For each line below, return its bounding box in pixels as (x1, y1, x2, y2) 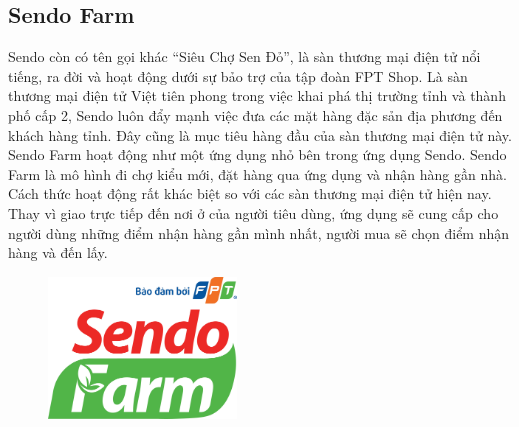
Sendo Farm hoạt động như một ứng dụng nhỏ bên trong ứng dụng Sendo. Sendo (8, 144, 507, 165)
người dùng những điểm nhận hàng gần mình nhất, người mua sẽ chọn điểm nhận (8, 222, 510, 243)
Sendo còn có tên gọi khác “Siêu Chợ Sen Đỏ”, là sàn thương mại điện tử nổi (8, 46, 481, 67)
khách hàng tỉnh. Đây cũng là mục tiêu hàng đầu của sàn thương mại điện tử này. (8, 124, 512, 145)
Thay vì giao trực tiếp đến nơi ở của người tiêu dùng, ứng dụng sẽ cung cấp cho (8, 202, 499, 223)
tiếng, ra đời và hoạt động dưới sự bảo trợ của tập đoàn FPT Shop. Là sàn (8, 65, 468, 86)
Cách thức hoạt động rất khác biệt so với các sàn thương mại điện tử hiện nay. (8, 183, 492, 204)
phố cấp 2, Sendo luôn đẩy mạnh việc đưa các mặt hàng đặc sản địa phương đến (8, 104, 503, 125)
